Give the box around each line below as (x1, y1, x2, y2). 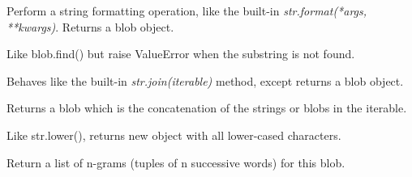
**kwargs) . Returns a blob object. (6, 18, 174, 35)
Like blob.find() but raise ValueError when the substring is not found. (6, 45, 355, 62)
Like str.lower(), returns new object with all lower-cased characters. (6, 126, 341, 143)
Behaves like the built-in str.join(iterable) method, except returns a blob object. (6, 72, 404, 89)
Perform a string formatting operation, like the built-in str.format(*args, (6, 2, 367, 19)
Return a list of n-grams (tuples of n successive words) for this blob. (6, 154, 345, 171)
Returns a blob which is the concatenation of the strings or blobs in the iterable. (6, 99, 407, 116)
